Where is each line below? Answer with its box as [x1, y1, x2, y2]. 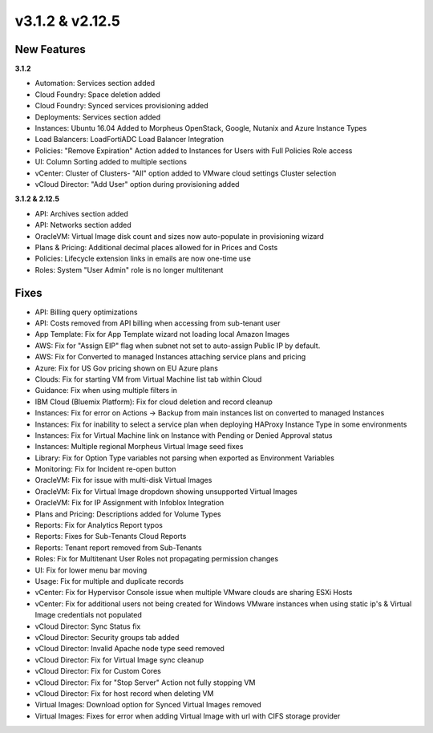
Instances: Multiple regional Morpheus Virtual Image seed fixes [34, 442, 244, 452]
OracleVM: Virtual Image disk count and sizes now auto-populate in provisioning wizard [34, 231, 325, 241]
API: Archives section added [34, 209, 128, 218]
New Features [14, 43, 86, 56]
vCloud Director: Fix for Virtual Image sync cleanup [34, 654, 204, 665]
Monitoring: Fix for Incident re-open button [34, 464, 176, 474]
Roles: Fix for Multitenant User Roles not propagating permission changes [34, 554, 279, 564]
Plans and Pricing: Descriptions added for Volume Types [34, 509, 221, 519]
